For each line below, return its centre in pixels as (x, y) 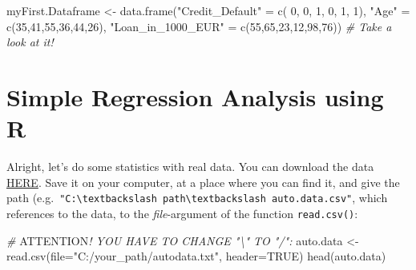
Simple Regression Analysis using (195, 96)
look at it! (30, 42)
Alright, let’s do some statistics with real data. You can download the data (190, 167)
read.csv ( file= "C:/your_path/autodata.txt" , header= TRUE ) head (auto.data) (196, 256)
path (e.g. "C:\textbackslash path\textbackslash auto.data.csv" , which (197, 198)
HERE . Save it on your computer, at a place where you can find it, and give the (203, 182)
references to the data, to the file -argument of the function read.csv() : (182, 213)
